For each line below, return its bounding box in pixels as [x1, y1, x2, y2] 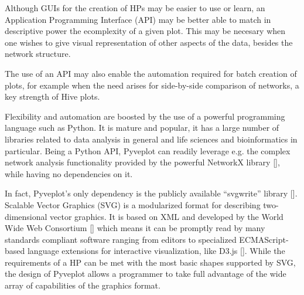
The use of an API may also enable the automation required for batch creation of [5, 67, 297, 79]
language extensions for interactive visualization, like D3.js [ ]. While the [27, 245, 285, 257]
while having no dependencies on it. [5, 167, 133, 179]
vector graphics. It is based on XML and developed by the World [50, 210, 283, 222]
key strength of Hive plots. [5, 90, 100, 103]
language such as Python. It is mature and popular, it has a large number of [5, 121, 279, 134]
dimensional [5, 210, 47, 222]
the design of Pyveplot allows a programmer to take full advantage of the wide [5, 267, 286, 280]
